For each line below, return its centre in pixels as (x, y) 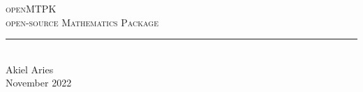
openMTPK (31, 8)
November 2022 (39, 83)
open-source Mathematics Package (82, 22)
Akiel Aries (30, 69)
